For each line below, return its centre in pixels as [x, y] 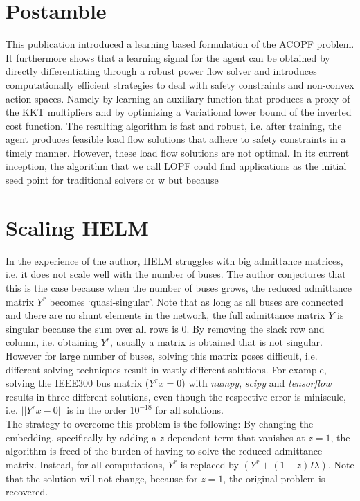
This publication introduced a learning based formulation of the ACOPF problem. [180, 44]
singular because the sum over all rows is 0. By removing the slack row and [165, 328]
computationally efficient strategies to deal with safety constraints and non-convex [180, 84]
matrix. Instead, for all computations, [85, 464]
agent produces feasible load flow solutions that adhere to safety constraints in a [176, 139]
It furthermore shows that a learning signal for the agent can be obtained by [168, 57]
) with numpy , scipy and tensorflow [256, 383]
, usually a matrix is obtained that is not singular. [216, 342]
